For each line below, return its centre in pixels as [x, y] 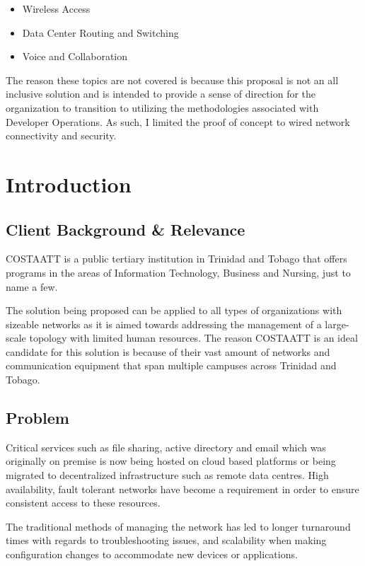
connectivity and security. [61, 135]
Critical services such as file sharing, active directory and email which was [166, 447]
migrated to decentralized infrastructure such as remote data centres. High [167, 475]
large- [337, 324]
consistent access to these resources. [83, 503]
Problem [37, 418]
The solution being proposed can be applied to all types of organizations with [174, 310]
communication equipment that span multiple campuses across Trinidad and [171, 365]
